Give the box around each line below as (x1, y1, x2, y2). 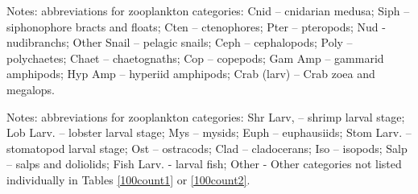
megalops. (6, 80, 55, 97)
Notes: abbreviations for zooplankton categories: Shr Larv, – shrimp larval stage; (6, 108, 405, 125)
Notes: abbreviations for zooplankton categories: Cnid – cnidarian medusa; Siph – (6, 2, 410, 19)
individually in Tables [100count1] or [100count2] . (6, 171, 250, 188)
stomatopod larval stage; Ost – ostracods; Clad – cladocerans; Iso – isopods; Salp (6, 139, 408, 156)
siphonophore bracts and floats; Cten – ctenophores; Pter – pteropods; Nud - (6, 18, 386, 35)
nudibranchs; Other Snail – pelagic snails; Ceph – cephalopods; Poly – (6, 34, 353, 51)
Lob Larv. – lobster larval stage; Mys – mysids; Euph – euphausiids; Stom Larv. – (6, 124, 412, 141)
